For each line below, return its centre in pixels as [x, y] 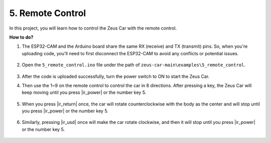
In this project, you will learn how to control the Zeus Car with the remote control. [93, 28]
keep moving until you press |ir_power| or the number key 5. [84, 92]
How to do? [21, 37]
